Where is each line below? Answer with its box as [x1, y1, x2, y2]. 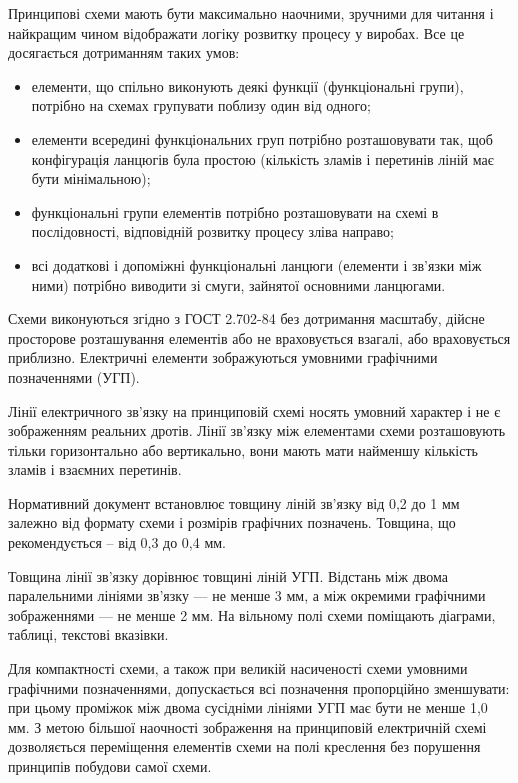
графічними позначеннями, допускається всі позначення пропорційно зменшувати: [8, 677, 510, 698]
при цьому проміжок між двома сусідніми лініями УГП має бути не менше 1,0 [8, 697, 488, 718]
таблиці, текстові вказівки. [8, 624, 169, 645]
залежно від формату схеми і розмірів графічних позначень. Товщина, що [8, 512, 456, 533]
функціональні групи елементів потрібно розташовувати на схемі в [31, 201, 439, 222]
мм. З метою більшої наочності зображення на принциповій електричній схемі [8, 716, 487, 737]
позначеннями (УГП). [8, 366, 140, 387]
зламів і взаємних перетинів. [8, 459, 182, 480]
